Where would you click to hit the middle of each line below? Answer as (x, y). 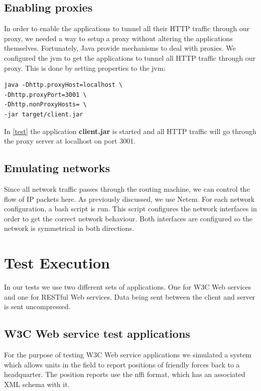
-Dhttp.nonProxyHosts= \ (45, 105)
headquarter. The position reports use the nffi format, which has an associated (125, 374)
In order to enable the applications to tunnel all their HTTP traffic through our (127, 28)
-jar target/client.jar (44, 114)
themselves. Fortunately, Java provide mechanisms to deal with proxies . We (120, 48)
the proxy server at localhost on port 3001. (70, 141)
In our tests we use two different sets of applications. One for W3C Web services (128, 287)
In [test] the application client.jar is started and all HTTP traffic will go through (130, 131)
